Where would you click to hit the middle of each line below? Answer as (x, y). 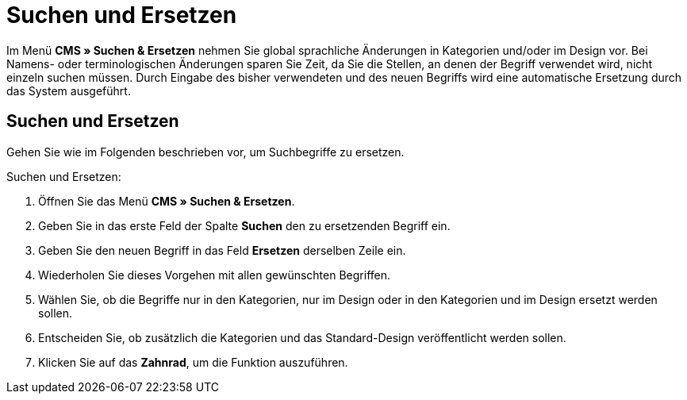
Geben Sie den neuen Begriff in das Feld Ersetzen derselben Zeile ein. (222, 250)
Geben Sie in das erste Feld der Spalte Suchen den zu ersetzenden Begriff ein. (244, 225)
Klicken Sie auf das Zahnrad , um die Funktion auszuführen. (193, 362)
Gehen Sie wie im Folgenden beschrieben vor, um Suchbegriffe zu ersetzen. (205, 152)
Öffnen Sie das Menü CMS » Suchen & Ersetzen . (167, 201)
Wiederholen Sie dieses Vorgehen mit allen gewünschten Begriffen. (215, 275)
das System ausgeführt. (69, 90)
